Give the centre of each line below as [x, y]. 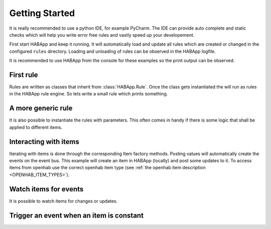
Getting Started [42, 13]
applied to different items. [36, 127]
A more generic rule [41, 108]
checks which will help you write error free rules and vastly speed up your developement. [102, 35]
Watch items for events [46, 189]
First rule [24, 75]
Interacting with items [44, 141]
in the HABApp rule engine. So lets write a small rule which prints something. [89, 94]
